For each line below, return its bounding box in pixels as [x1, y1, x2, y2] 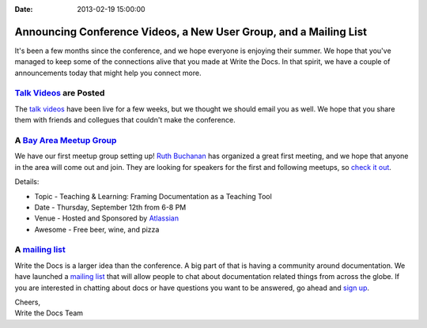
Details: [14, 177, 40, 187]
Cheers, [14, 297, 41, 307]
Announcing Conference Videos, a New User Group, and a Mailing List [14, 25, 368, 39]
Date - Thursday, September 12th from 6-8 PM [34, 202, 187, 212]
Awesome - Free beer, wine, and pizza [34, 224, 160, 234]
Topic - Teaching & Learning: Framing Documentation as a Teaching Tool [34, 191, 272, 201]
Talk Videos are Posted [14, 88, 105, 99]
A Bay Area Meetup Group [14, 134, 117, 145]
